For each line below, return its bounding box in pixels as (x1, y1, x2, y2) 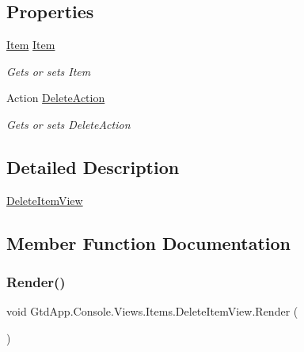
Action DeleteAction (6, 89, 105, 106)
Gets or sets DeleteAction (6, 115, 131, 132)
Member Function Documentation (6, 230, 291, 255)
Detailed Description (6, 154, 180, 179)
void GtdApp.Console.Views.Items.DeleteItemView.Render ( (6, 303, 298, 320)
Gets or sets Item (6, 62, 91, 79)
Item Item (6, 36, 55, 53)
